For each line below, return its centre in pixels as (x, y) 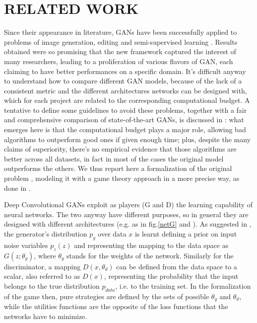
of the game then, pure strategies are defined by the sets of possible (107, 296)
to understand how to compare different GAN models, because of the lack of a (123, 81)
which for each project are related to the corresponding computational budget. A (127, 100)
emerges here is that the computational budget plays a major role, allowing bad (125, 129)
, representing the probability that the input (171, 276)
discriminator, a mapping (42, 266)
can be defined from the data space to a (177, 266)
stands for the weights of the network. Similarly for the (150, 255)
